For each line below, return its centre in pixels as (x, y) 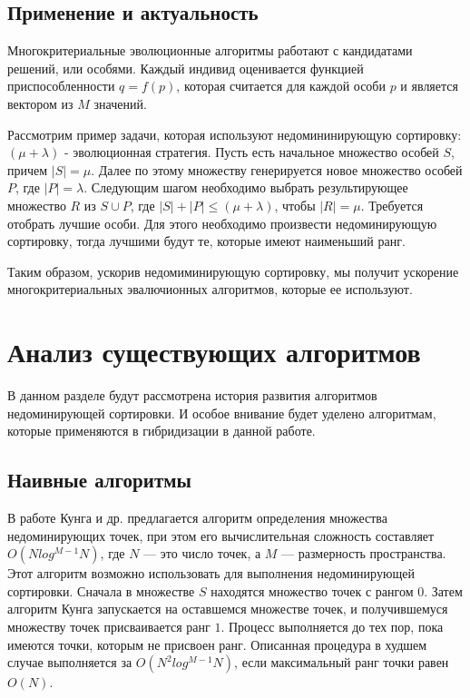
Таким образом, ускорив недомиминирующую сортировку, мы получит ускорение (233, 271)
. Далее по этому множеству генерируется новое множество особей (277, 169)
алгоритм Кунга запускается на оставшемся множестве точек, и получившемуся (228, 609)
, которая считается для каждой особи (281, 86)
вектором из (40, 103)
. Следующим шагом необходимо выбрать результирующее (246, 187)
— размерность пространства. (364, 553)
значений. (120, 103)
